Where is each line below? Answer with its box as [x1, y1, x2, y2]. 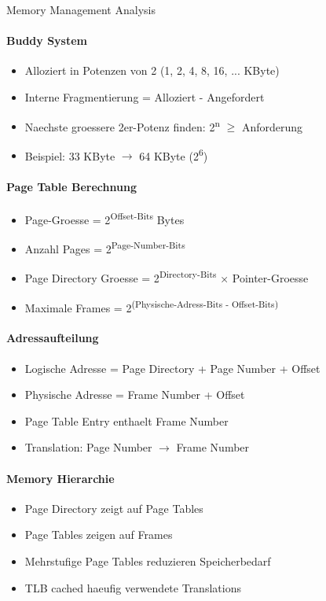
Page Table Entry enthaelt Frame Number [24, 412, 229, 429]
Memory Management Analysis [6, 2, 156, 17]
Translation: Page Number [24, 439, 152, 455]
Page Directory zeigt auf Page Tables [24, 500, 203, 516]
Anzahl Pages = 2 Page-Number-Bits [24, 238, 185, 256]
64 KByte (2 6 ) [139, 145, 208, 164]
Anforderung [241, 118, 303, 135]
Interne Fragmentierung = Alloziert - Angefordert [24, 88, 265, 105]
